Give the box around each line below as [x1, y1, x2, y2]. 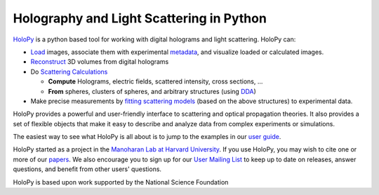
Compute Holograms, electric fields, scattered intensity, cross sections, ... [48, 77, 263, 86]
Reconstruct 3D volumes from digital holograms [30, 58, 169, 66]
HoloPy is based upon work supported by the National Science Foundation [13, 177, 229, 186]
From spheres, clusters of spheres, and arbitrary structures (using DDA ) [48, 87, 256, 95]
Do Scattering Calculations [30, 67, 108, 76]
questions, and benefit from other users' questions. [13, 165, 161, 173]
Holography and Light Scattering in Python [13, 11, 267, 26]
